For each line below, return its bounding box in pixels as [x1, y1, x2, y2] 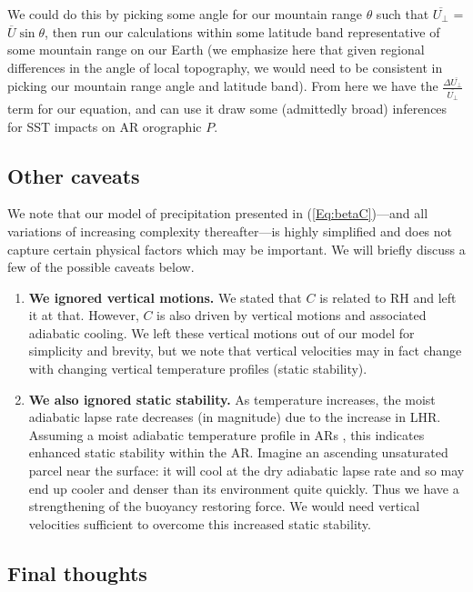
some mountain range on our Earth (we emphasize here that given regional [7, 40, 425, 59]
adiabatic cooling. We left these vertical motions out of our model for [28, 323, 415, 342]
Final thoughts [7, 558, 147, 587]
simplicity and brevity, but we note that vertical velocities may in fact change [28, 341, 462, 360]
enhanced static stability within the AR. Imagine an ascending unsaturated [28, 443, 448, 462]
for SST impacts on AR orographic [7, 116, 202, 135]
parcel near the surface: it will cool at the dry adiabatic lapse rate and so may [28, 461, 465, 480]
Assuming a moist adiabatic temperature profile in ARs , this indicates [28, 425, 425, 444]
